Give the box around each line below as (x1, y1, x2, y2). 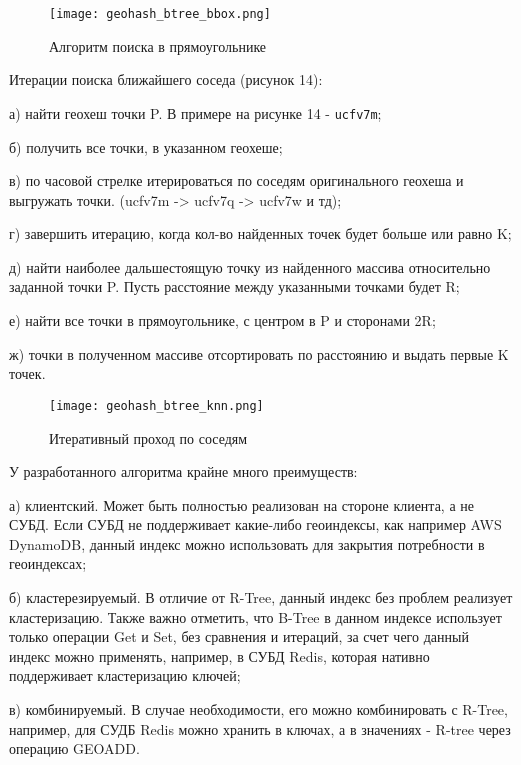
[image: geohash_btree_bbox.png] (49, 7, 271, 21)
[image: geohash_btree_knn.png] (49, 398, 264, 413)
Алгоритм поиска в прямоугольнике (49, 35, 267, 56)
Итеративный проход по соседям (49, 427, 248, 448)
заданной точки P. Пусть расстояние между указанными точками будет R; (9, 276, 460, 297)
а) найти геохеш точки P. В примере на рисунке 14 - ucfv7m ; (9, 102, 382, 123)
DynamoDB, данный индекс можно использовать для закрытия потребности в (9, 533, 485, 554)
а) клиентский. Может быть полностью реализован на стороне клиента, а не (9, 494, 475, 515)
